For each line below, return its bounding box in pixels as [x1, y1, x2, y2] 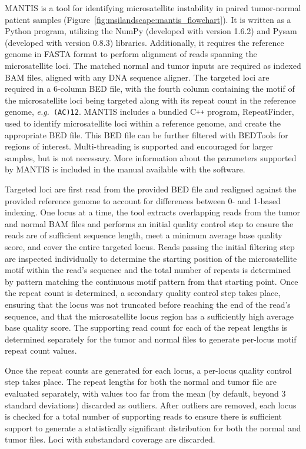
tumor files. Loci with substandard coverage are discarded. [5, 433, 215, 445]
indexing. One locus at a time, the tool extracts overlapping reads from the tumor [5, 206, 301, 218]
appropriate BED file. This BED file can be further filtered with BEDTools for [5, 128, 288, 141]
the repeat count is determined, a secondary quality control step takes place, [5, 287, 281, 299]
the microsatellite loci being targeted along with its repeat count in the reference [5, 94, 296, 106]
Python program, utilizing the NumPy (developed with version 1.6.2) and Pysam [5, 25, 297, 37]
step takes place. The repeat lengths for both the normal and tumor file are [5, 375, 277, 388]
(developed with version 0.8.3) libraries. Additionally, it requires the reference [5, 36, 284, 48]
